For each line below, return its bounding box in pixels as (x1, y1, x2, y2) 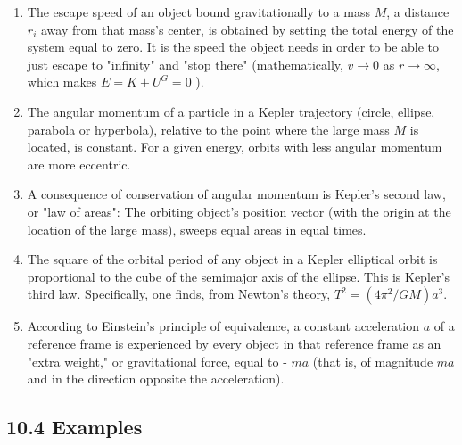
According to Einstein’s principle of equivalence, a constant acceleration (27, 317, 420, 335)
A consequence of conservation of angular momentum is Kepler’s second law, (27, 185, 446, 203)
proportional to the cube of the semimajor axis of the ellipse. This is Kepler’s (27, 267, 450, 285)
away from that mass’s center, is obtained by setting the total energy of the (40, 20, 454, 38)
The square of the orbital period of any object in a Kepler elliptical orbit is (27, 250, 438, 268)
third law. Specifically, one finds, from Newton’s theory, (27, 284, 331, 303)
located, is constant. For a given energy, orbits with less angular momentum (27, 137, 442, 156)
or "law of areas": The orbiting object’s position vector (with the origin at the (27, 202, 451, 220)
